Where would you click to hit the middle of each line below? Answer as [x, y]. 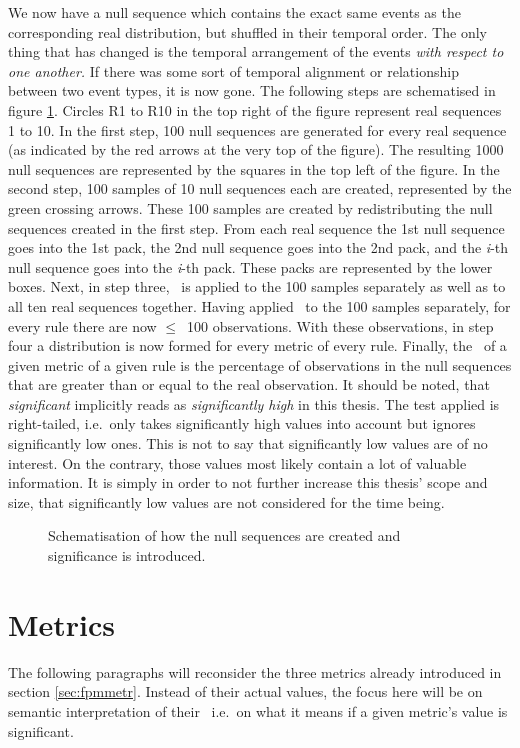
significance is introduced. [127, 555]
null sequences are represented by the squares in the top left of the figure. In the [254, 168]
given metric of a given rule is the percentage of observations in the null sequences [260, 364]
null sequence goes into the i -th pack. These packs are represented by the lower [250, 266]
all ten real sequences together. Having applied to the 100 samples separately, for [259, 305]
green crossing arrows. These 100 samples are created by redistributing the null [250, 207]
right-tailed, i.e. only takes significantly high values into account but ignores [242, 423]
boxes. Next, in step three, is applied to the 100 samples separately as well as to [257, 286]
